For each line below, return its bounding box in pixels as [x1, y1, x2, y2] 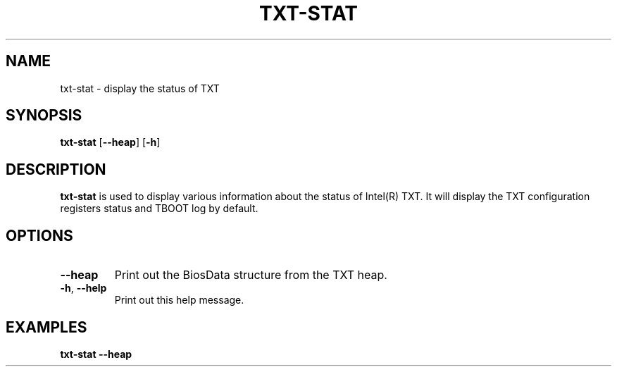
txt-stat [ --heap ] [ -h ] [60, 136, 161, 149]
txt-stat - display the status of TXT [60, 82, 220, 94]
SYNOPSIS [6, 106, 82, 125]
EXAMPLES [6, 318, 87, 336]
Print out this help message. [114, 294, 244, 306]
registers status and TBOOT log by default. [60, 202, 258, 215]
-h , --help [60, 282, 107, 294]
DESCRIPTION [6, 160, 106, 178]
